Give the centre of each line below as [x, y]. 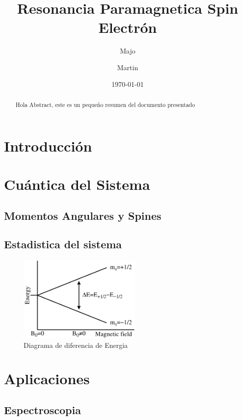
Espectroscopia [42, 410]
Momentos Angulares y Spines [83, 215]
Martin [128, 67]
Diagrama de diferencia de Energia [76, 345]
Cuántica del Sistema [77, 184]
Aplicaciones [47, 379]
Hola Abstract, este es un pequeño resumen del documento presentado [105, 104]
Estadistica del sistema [63, 244]
